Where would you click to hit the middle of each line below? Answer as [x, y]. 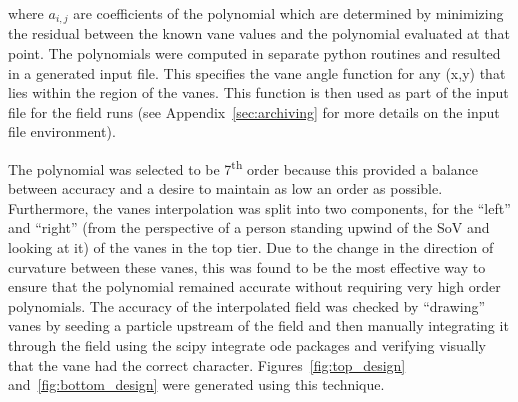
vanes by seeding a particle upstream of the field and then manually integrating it [258, 325]
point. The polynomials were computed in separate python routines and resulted [254, 53]
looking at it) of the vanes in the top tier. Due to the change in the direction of [251, 247]
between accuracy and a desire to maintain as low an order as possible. [225, 188]
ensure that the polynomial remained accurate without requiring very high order [254, 286]
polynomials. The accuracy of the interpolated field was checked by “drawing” [247, 305]
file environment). [62, 131]
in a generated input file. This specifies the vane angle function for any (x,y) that [257, 72]
